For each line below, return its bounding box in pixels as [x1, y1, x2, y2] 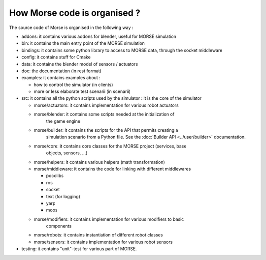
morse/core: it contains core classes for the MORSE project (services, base [33, 143, 187, 149]
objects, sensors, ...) [46, 150, 88, 156]
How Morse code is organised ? [9, 7, 140, 18]
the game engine [46, 118, 81, 124]
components [46, 223, 72, 229]
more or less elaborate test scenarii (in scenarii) [33, 88, 131, 94]
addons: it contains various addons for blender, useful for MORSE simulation [21, 33, 177, 39]
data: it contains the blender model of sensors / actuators [21, 61, 138, 67]
